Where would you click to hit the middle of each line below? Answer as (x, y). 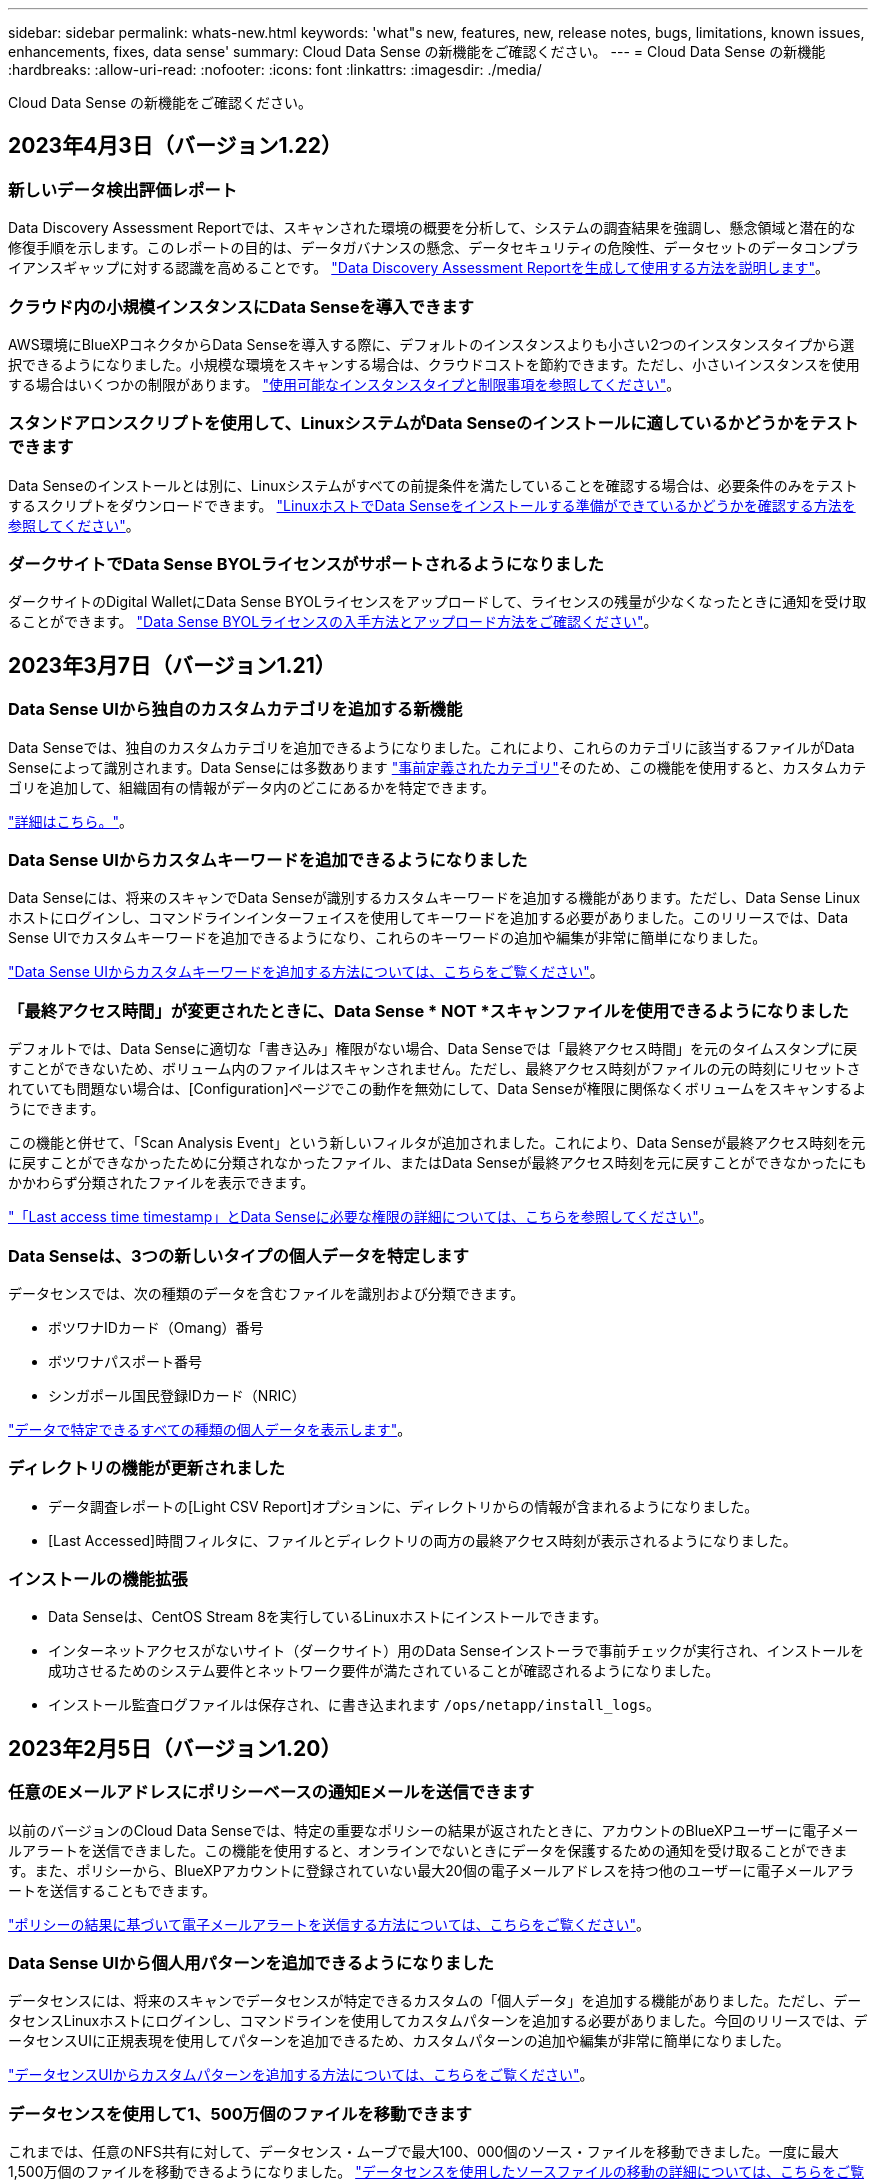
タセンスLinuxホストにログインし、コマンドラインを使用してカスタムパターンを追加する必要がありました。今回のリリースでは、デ (438, 2021)
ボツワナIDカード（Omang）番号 (156, 1327)
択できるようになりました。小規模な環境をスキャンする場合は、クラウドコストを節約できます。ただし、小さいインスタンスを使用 (434, 364)
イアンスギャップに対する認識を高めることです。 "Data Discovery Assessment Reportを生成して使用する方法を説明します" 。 (418, 268)
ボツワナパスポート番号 (125, 1361)
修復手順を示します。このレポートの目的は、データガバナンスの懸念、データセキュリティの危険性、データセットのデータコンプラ (434, 248)
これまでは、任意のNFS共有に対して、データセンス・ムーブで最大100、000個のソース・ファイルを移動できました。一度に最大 (423, 2152)
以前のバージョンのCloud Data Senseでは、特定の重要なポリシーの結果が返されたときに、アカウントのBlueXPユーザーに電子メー (433, 1830)
